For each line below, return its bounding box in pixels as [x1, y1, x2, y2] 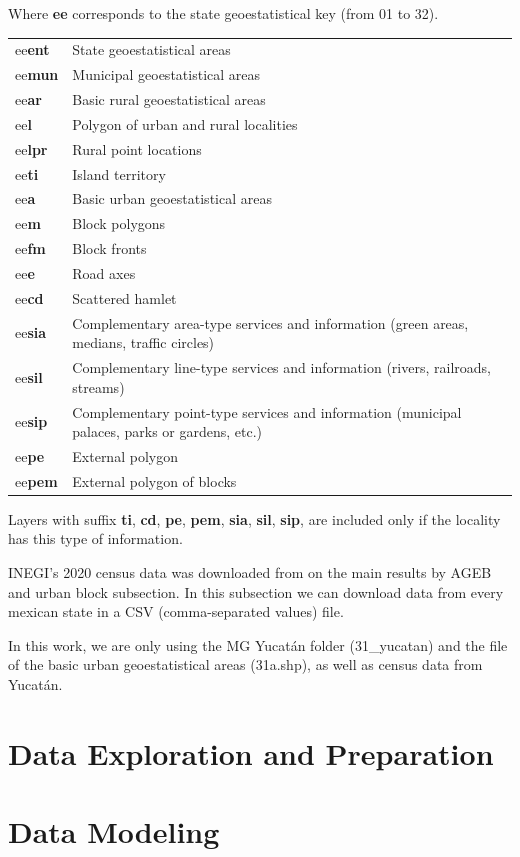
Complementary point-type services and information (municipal [72, 401, 462, 422]
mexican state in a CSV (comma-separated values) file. [8, 601, 344, 622]
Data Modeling [8, 811, 220, 852]
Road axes [72, 262, 136, 283]
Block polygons [72, 213, 166, 234]
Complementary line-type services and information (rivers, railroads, [72, 357, 491, 378]
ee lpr [15, 138, 48, 159]
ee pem [15, 470, 58, 491]
